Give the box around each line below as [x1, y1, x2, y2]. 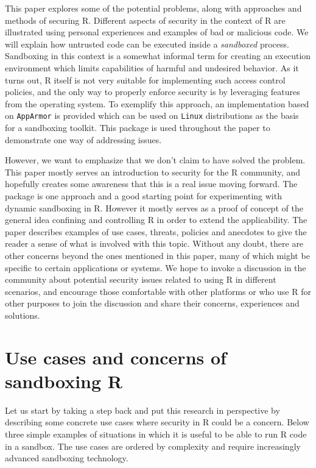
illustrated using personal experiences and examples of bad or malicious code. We [5, 26, 309, 38]
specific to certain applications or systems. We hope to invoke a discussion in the [5, 261, 306, 274]
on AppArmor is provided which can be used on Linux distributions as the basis [5, 109, 299, 122]
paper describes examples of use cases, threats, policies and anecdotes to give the [5, 225, 307, 238]
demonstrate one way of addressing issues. [5, 133, 162, 146]
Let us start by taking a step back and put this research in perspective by [5, 403, 280, 416]
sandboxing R [5, 368, 122, 393]
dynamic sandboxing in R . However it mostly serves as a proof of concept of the [5, 201, 303, 214]
